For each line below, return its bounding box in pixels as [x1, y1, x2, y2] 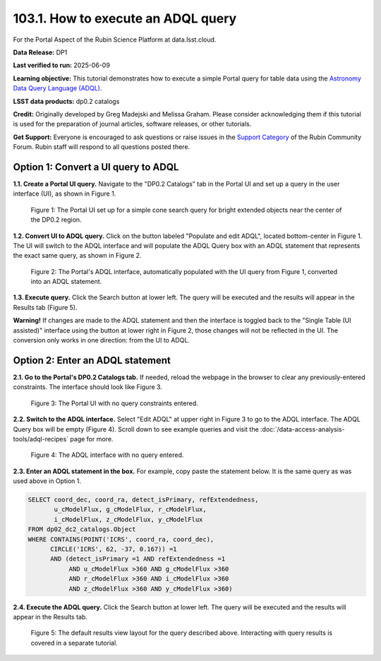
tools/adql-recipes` [13, 434, 69, 443]
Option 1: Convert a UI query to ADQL [13, 161, 179, 173]
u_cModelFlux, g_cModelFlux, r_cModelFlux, [54, 506, 207, 513]
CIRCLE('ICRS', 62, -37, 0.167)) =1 [50, 545, 177, 554]
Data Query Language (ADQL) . [13, 84, 102, 93]
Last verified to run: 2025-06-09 [13, 61, 111, 70]
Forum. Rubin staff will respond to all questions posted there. [13, 143, 190, 151]
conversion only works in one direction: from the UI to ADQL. [13, 336, 190, 345]
